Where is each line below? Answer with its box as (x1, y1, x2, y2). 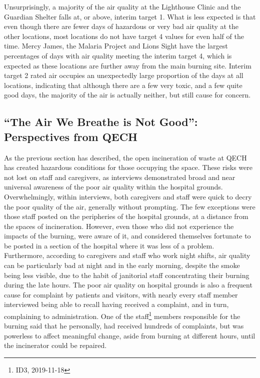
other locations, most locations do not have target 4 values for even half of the (4, 30, 244, 41)
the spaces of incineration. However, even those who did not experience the (4, 220, 234, 231)
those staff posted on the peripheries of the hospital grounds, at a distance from (4, 211, 248, 221)
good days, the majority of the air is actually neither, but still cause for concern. (4, 89, 251, 100)
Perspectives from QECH (4, 128, 138, 144)
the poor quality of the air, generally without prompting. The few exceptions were (4, 201, 255, 211)
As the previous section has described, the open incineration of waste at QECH (4, 152, 247, 162)
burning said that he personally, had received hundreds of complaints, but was (4, 320, 244, 331)
